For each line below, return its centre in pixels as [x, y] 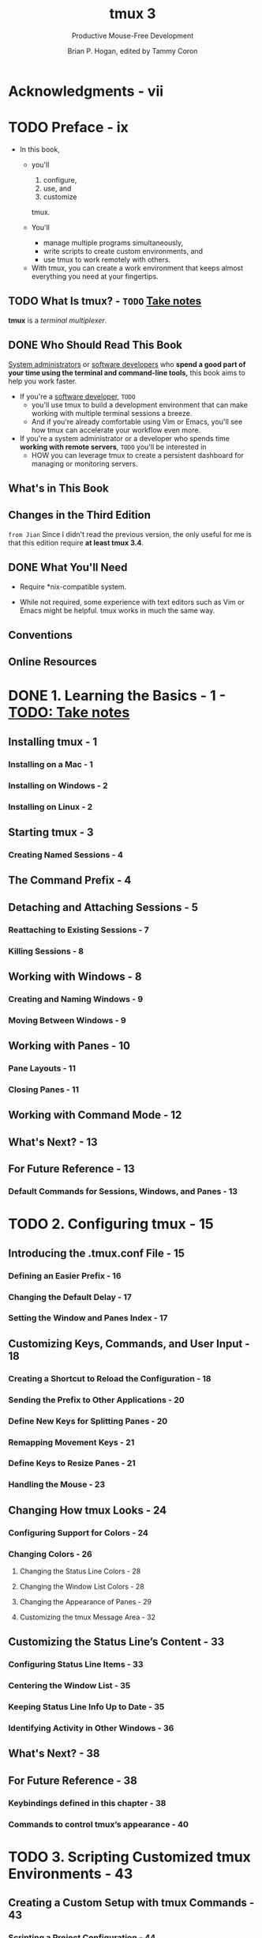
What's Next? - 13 [53, 1142]
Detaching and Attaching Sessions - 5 [103, 907]
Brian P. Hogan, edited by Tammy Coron [133, 51]
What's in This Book [58, 488]
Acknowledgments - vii [86, 91]
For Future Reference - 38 [73, 1780]
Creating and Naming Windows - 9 [76, 999]
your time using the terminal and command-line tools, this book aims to [127, 372]
